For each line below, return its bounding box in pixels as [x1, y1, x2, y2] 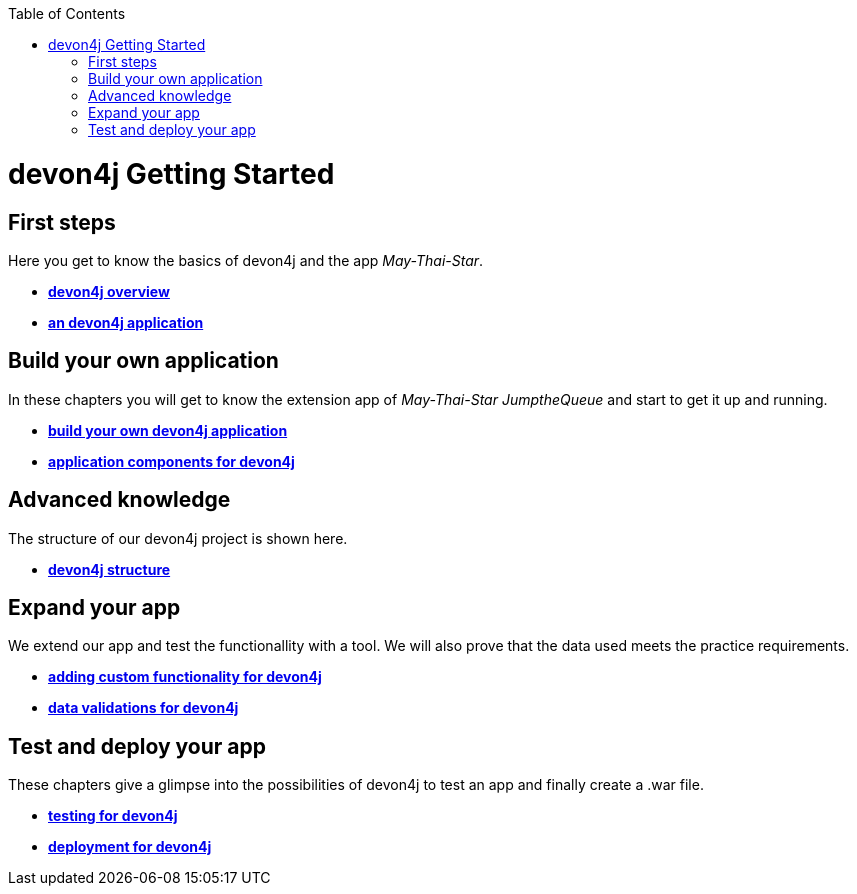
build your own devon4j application [48, 421, 288, 439]
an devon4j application [48, 313, 204, 331]
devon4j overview [48, 282, 170, 300]
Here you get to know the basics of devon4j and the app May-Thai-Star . [8, 251, 484, 269]
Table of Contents [8, 5, 126, 22]
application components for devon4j [48, 452, 295, 470]
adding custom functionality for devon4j [48, 668, 322, 686]
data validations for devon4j [48, 699, 239, 717]
